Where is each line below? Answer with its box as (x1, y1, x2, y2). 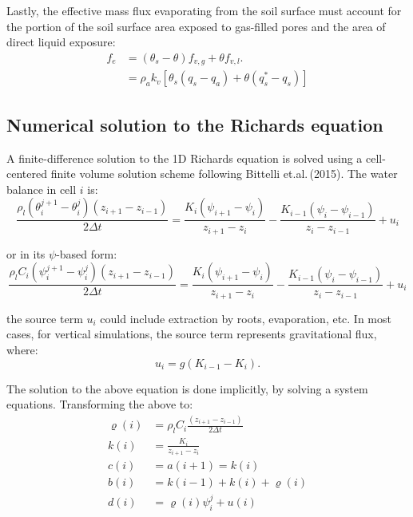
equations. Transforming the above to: (6, 396, 193, 412)
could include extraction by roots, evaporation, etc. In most (100, 310, 391, 326)
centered (6, 165, 47, 182)
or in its (6, 245, 46, 262)
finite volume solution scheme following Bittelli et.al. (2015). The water (50, 165, 398, 182)
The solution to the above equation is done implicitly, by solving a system (6, 380, 368, 397)
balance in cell (6, 180, 77, 197)
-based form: (56, 245, 117, 262)
